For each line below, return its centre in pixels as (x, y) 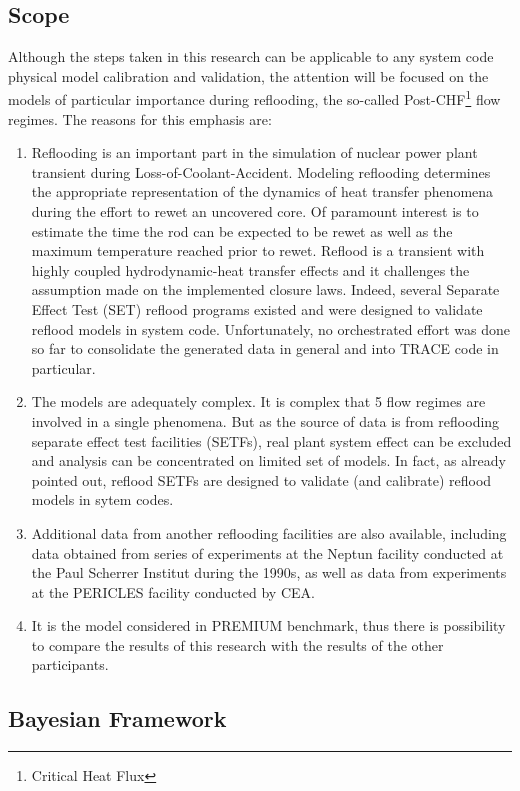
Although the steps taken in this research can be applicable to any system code (251, 56)
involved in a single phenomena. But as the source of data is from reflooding (265, 420)
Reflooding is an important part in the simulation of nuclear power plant (254, 152)
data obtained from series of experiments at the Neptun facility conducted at (267, 552)
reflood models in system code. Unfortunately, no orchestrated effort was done (270, 328)
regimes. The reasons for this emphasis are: (140, 118)
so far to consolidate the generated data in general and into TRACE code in (265, 348)
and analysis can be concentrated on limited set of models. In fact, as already (268, 460)
